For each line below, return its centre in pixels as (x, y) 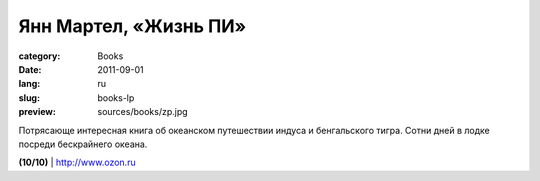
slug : (29, 97)
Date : (30, 69)
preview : (37, 112)
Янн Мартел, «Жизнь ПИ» (132, 26)
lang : (29, 84)
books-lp (116, 97)
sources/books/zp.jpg (143, 112)
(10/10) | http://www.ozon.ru (77, 162)
